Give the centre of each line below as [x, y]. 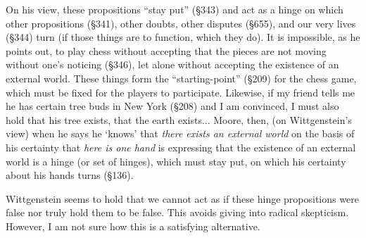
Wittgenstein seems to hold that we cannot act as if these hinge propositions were [182, 198]
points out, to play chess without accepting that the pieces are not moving [166, 50]
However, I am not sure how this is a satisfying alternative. [133, 226]
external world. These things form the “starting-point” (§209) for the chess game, [181, 78]
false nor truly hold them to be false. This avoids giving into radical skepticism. [177, 212]
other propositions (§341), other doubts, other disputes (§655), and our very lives [181, 23]
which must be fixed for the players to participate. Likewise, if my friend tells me [181, 92]
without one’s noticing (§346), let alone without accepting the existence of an [172, 64]
